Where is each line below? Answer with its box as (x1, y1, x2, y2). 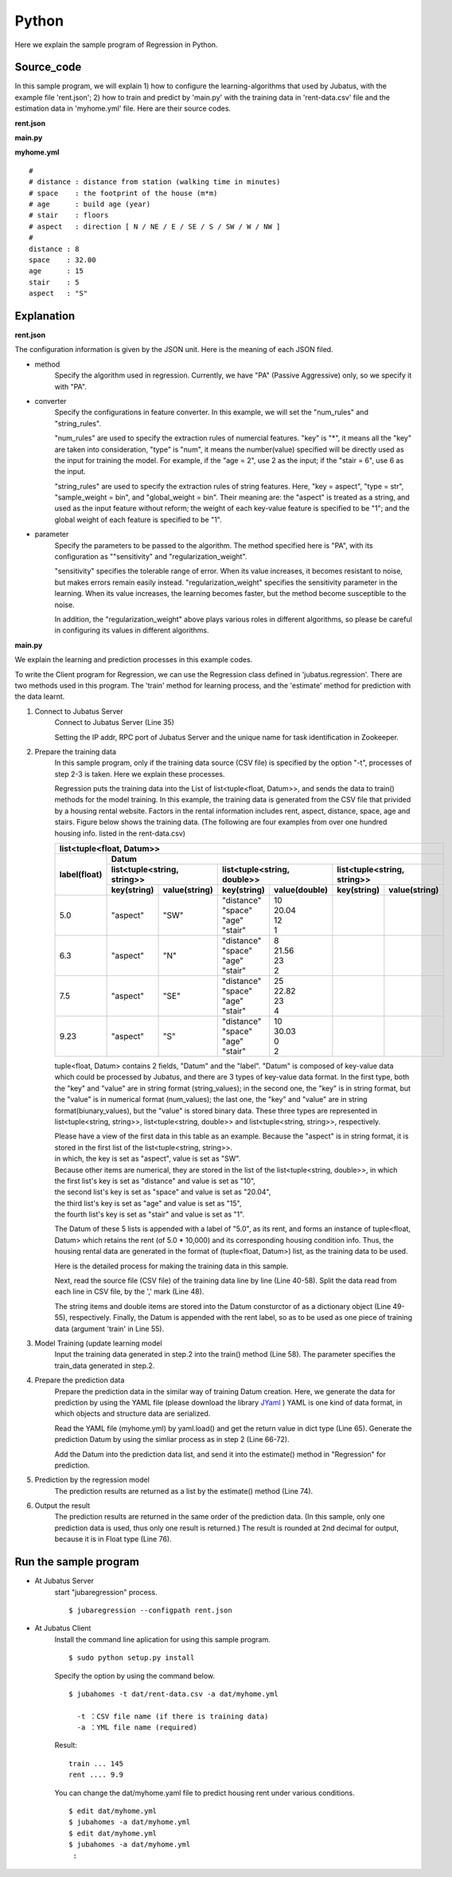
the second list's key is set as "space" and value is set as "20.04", (54, 1187, 271, 1197)
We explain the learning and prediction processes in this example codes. (14, 655, 253, 664)
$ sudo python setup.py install (68, 1653, 195, 1663)
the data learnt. (14, 692, 65, 701)
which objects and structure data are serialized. (54, 1409, 211, 1418)
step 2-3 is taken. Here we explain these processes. (54, 769, 225, 778)
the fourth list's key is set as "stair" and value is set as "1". (54, 1209, 245, 1219)
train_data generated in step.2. (54, 1361, 155, 1370)
